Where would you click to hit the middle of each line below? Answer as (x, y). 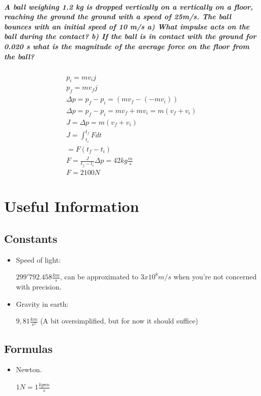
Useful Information (72, 206)
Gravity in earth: (42, 303)
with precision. (39, 286)
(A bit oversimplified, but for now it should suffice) (119, 321)
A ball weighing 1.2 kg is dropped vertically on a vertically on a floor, (129, 6)
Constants (31, 238)
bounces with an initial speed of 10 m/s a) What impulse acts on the (127, 26)
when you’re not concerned (215, 277)
